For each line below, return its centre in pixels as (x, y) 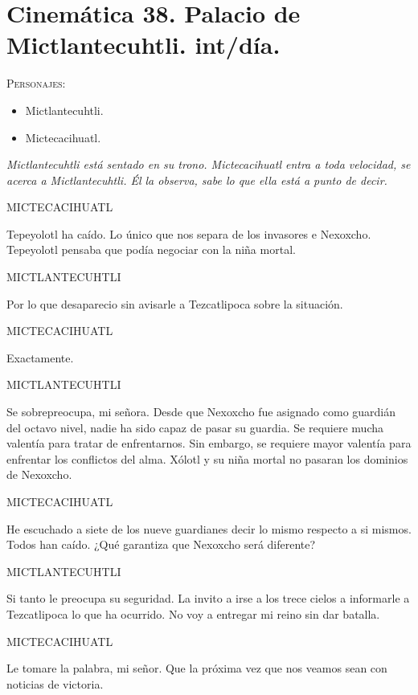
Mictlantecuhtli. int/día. (143, 45)
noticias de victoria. (55, 683)
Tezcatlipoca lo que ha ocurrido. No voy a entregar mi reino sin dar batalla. (193, 613)
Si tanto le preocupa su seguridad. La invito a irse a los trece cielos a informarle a (208, 598)
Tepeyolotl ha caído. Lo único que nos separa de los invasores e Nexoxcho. (189, 233)
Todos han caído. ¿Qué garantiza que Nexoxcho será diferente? (161, 544)
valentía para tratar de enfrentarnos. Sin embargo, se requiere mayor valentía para (209, 443)
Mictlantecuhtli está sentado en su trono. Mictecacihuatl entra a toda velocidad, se (209, 164)
